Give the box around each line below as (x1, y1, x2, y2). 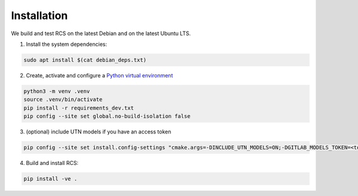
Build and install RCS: (26, 160, 79, 167)
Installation (11, 9, 68, 22)
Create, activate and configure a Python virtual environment (26, 71, 173, 79)
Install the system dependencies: (26, 41, 107, 48)
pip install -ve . (23, 176, 78, 182)
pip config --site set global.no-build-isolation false (23, 113, 191, 120)
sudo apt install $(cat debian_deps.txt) (23, 57, 147, 63)
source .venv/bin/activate (23, 96, 103, 103)
